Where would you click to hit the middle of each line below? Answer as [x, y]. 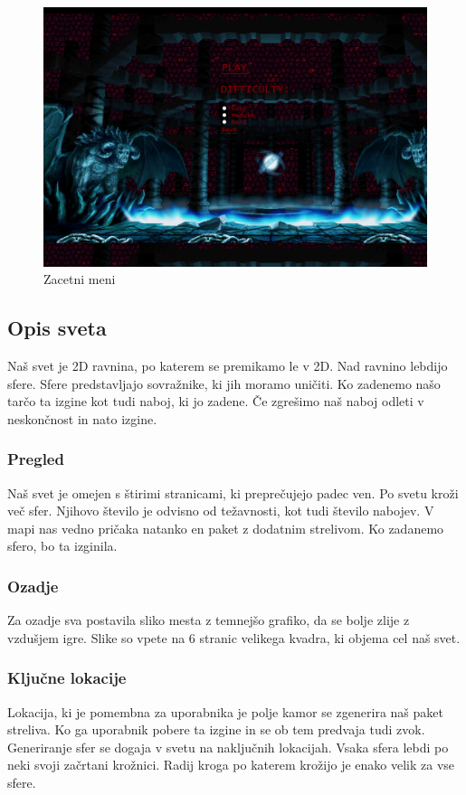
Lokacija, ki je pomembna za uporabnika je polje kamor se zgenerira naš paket [225, 711]
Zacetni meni [80, 279]
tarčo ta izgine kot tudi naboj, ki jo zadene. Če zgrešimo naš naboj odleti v [216, 401]
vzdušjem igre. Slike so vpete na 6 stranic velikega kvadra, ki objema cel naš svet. [234, 637]
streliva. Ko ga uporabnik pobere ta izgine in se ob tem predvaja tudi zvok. [216, 729]
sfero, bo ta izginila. [62, 546]
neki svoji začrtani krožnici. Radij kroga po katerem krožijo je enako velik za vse [231, 765]
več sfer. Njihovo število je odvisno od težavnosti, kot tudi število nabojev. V [221, 511]
